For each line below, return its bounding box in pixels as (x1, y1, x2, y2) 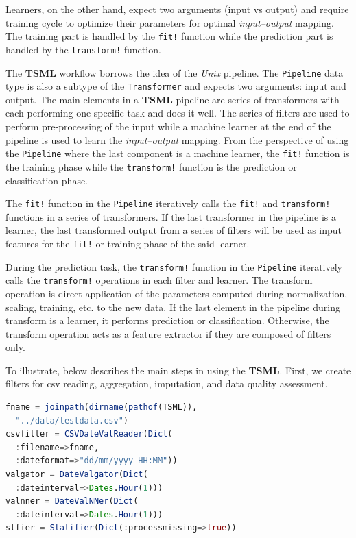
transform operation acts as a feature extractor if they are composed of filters (5, 326, 331, 341)
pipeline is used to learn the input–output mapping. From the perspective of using (5, 132, 349, 147)
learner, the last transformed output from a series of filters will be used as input (5, 223, 342, 237)
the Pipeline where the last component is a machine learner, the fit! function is (5, 146, 350, 160)
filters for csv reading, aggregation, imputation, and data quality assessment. (5, 376, 328, 391)
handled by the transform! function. (5, 42, 161, 56)
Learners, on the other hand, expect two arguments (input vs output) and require (5, 2, 349, 16)
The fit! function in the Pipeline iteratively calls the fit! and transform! (5, 196, 331, 210)
